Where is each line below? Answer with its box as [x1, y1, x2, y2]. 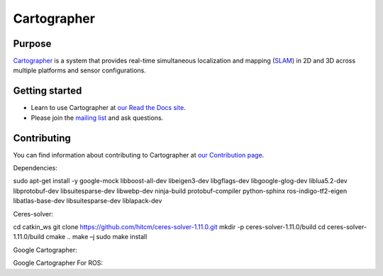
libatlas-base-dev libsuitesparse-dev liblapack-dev [13, 197, 162, 205]
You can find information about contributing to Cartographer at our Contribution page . [13, 150, 265, 159]
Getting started [13, 85, 82, 97]
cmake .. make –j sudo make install [45, 233, 148, 241]
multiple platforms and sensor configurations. [13, 66, 147, 74]
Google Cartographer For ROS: [13, 259, 103, 267]
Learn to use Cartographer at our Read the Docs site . [30, 104, 186, 112]
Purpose [13, 38, 52, 50]
